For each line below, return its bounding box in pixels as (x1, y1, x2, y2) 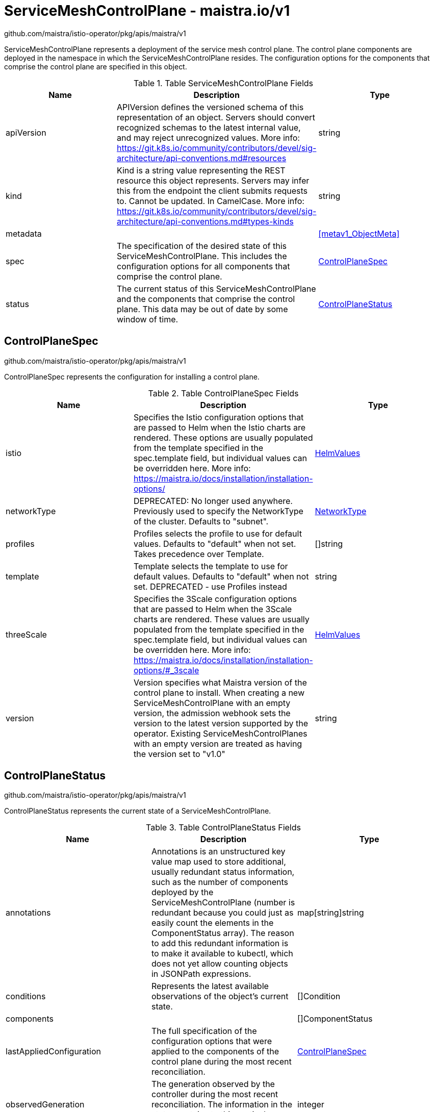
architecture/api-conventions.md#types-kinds (116, 216, 294, 226)
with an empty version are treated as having (133, 738, 302, 749)
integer (297, 1099, 324, 1110)
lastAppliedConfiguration (6, 1046, 101, 1057)
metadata (6, 228, 42, 239)
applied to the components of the (151, 1046, 279, 1057)
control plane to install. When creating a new (133, 687, 304, 698)
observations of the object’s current (151, 991, 289, 1002)
